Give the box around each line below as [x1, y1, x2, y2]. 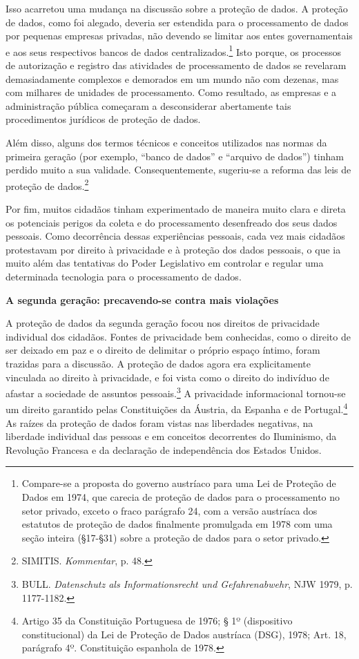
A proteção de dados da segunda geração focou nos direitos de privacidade [6, 316, 320, 330]
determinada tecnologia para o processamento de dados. [6, 269, 242, 283]
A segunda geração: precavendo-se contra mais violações [6, 292, 279, 307]
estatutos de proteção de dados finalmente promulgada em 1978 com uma [21, 517, 333, 531]
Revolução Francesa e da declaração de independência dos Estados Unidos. [6, 442, 322, 457]
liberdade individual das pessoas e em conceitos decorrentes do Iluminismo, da [6, 429, 337, 443]
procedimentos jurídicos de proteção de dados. [6, 112, 201, 126]
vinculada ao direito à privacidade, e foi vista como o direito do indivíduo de [6, 370, 329, 384]
